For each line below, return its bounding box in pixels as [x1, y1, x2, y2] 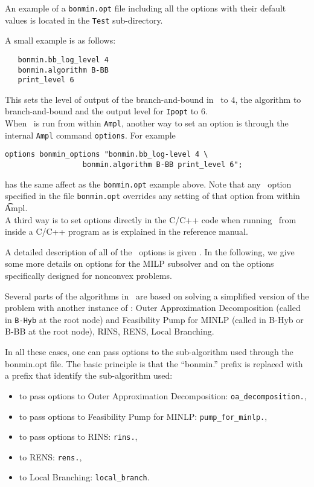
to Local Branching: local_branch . [19, 471, 150, 483]
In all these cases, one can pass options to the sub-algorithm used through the [5, 345, 293, 358]
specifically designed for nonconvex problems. [5, 269, 172, 282]
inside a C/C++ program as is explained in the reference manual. [5, 225, 248, 238]
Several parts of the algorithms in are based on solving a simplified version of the [5, 289, 309, 302]
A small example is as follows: [5, 34, 116, 47]
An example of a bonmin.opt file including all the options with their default [5, 2, 286, 14]
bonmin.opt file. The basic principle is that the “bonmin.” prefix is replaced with [5, 357, 303, 370]
